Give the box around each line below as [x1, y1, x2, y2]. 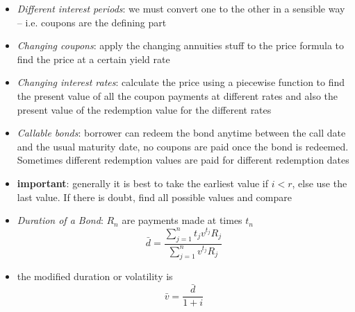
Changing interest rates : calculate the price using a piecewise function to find [17, 75, 345, 89]
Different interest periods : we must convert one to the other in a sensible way [17, 1, 345, 15]
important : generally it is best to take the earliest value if [17, 175, 268, 190]
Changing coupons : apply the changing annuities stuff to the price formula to [17, 38, 344, 53]
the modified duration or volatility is [17, 269, 173, 284]
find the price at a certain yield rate [17, 51, 170, 66]
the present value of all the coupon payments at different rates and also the [17, 88, 338, 103]
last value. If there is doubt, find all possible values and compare [17, 189, 292, 204]
